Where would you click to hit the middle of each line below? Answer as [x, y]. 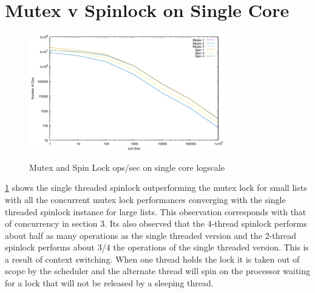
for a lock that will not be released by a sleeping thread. [109, 283]
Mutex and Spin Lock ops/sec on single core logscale [127, 167]
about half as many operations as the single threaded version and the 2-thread [151, 235]
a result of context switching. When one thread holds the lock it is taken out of [152, 259]
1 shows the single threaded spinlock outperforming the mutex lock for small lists [156, 188]
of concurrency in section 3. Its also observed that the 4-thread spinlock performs [156, 223]
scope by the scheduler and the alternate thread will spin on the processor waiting [158, 271]
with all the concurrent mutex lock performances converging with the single [145, 199]
